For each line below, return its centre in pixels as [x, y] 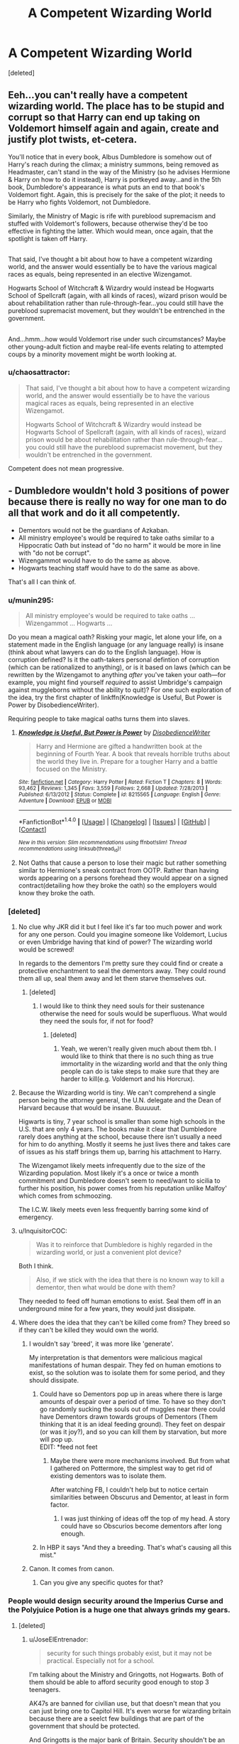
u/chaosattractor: [39, 373]
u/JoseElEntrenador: [59, 1639]
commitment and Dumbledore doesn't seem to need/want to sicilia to [119, 1181]
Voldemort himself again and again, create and [113, 128]
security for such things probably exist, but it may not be [129, 1653]
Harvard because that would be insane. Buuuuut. [90, 1108]
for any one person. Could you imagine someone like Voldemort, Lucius [123, 935]
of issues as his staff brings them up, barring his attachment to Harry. [120, 1152]
